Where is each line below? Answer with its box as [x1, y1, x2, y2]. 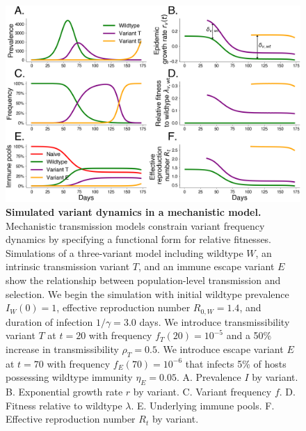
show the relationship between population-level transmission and [6, 272, 281, 287]
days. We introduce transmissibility [139, 314, 290, 329]
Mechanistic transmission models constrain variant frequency [6, 218, 265, 233]
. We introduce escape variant [156, 341, 284, 356]
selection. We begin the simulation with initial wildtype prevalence [6, 286, 289, 301]
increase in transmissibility [6, 341, 119, 356]
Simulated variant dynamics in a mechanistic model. [6, 204, 261, 219]
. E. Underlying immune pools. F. [131, 398, 275, 412]
